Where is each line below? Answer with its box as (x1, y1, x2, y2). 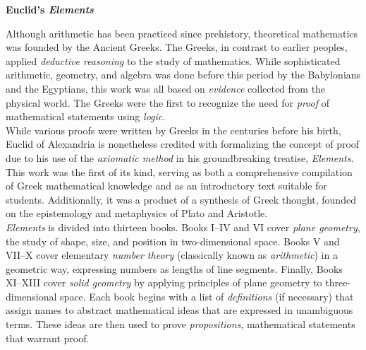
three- (325, 275, 351, 290)
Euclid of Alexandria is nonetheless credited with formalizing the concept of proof (6, 136, 360, 151)
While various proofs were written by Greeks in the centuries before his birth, (6, 122, 341, 137)
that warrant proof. (6, 330, 90, 345)
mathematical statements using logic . (6, 109, 166, 124)
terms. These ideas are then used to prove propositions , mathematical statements (6, 317, 355, 332)
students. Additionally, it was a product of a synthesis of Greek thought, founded (6, 192, 356, 206)
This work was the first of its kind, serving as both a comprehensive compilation (6, 164, 353, 179)
